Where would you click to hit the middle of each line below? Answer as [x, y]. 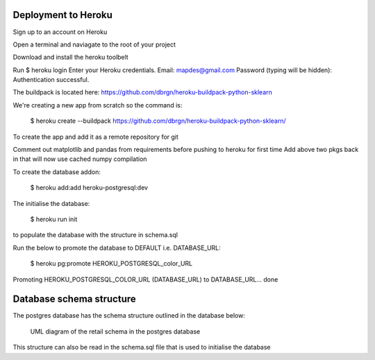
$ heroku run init [54, 219]
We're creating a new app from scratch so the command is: [98, 105]
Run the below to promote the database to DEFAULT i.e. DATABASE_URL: [117, 248]
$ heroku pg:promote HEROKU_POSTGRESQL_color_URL [111, 264]
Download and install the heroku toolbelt [70, 57]
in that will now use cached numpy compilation [80, 159]
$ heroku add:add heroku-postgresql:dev [89, 188]
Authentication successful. [51, 80]
